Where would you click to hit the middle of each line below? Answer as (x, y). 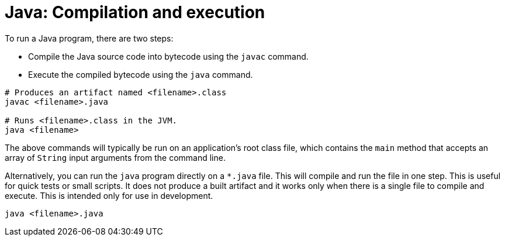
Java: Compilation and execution (135, 12)
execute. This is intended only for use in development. (109, 195)
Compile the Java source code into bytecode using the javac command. (168, 56)
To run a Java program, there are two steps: (89, 38)
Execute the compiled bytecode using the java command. (141, 74)
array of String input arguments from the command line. (115, 157)
